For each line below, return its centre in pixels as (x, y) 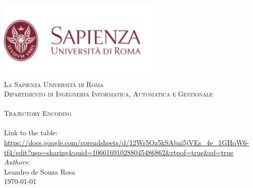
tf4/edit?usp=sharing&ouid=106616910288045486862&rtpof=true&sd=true (119, 152)
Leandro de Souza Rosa (40, 171)
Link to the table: (31, 133)
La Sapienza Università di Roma (54, 84)
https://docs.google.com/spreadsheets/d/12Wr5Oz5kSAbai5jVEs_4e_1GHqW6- (126, 142)
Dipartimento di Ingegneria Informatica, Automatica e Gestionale (109, 94)
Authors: (17, 162)
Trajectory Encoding (38, 113)
